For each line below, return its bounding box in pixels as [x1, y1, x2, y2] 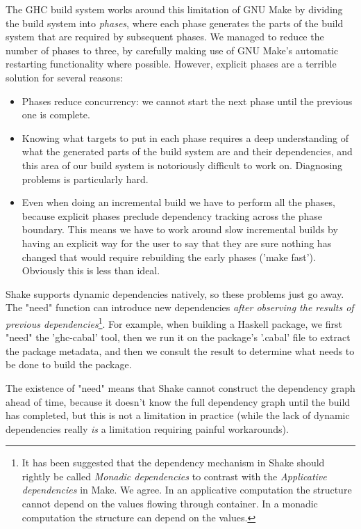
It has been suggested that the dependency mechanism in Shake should [22, 455, 325, 470]
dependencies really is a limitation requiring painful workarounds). [6, 421, 289, 436]
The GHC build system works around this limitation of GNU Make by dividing [6, 2, 343, 16]
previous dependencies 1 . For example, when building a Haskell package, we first [6, 314, 342, 331]
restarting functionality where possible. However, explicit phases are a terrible [6, 56, 337, 71]
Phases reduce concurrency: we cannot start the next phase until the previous [22, 93, 353, 108]
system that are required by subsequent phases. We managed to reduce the [6, 29, 324, 44]
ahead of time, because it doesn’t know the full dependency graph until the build [6, 394, 351, 409]
